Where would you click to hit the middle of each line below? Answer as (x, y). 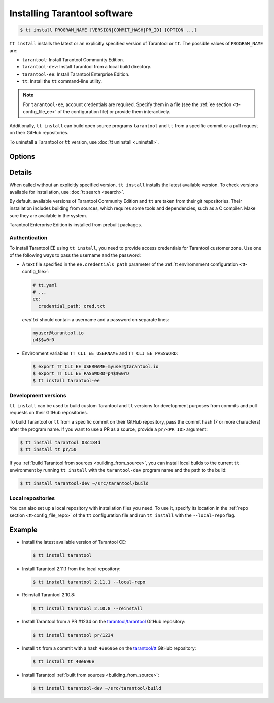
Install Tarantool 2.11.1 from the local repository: (71, 569)
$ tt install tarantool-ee (66, 381)
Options (22, 156)
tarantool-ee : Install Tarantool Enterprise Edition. (76, 74)
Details (21, 173)
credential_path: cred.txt (72, 306)
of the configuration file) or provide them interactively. (114, 112)
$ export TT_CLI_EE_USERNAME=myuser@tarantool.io (96, 367)
